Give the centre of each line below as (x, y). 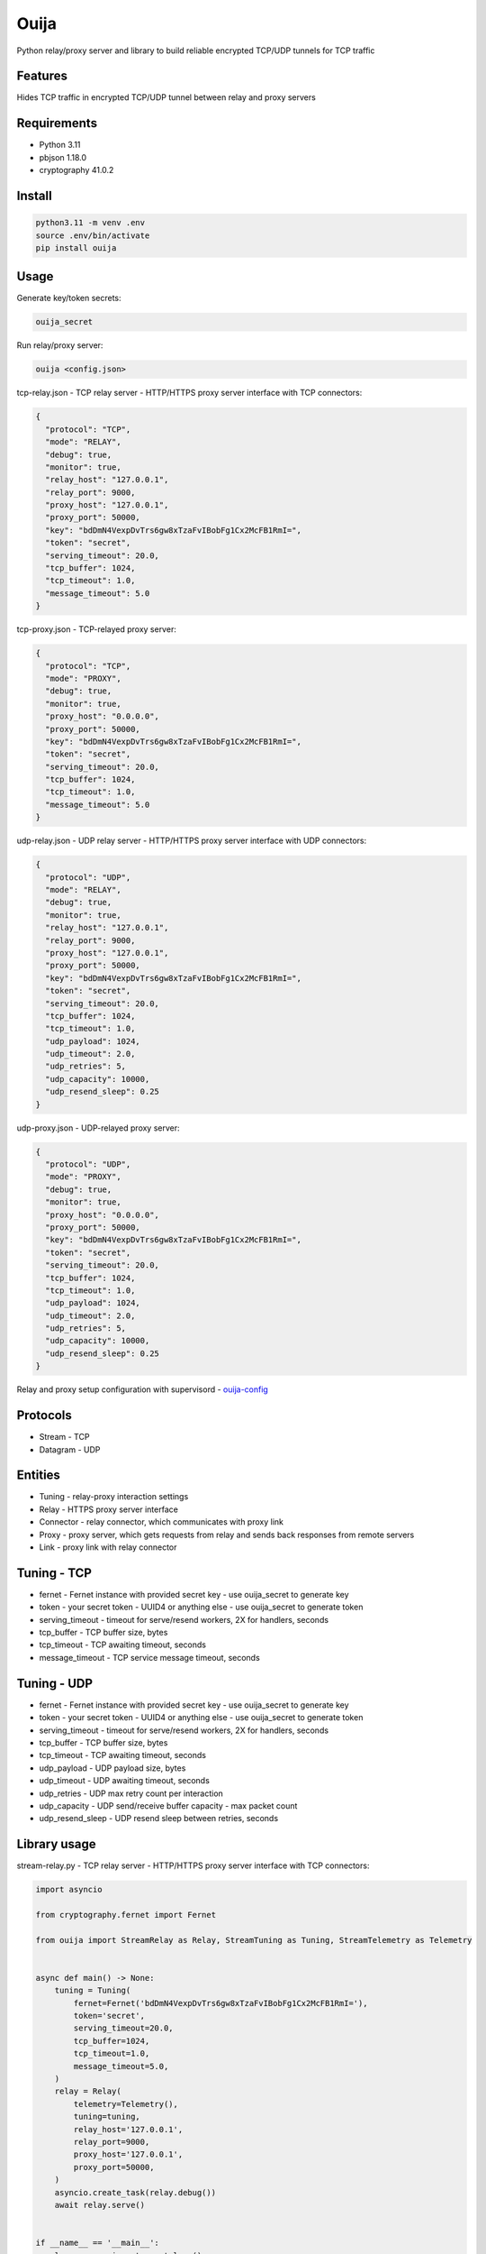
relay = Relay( (88, 2091)
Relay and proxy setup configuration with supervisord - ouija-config (143, 1389)
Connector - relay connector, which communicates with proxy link (161, 1522)
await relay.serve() (100, 2205)
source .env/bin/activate (93, 235)
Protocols (44, 1416)
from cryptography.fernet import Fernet (126, 1915)
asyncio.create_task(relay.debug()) (135, 2192)
